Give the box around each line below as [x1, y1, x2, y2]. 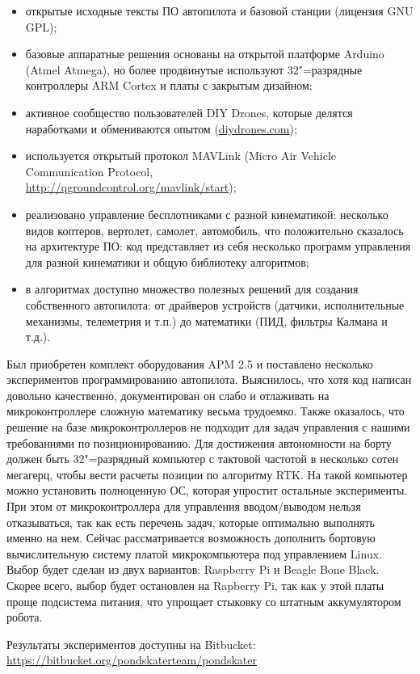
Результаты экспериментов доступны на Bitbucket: [6, 635, 256, 652]
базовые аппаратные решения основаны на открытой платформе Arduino [25, 45, 384, 62]
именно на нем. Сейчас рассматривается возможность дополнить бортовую [6, 529, 376, 546]
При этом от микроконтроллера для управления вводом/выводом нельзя [6, 498, 361, 515]
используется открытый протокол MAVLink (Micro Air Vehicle [25, 147, 337, 164]
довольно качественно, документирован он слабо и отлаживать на [6, 386, 330, 403]
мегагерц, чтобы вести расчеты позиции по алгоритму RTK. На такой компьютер [6, 465, 408, 482]
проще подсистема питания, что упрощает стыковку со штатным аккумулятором [6, 592, 401, 609]
